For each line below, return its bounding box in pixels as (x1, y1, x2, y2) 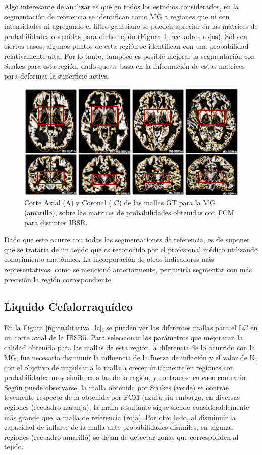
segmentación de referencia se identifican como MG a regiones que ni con (4, 11, 230, 21)
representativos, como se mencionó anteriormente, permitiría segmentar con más (4, 263, 252, 274)
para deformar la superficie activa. (4, 70, 110, 81)
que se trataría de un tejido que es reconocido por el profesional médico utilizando (4, 244, 258, 254)
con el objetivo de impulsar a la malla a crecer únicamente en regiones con (4, 362, 234, 372)
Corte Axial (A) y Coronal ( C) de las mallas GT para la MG (24, 197, 216, 208)
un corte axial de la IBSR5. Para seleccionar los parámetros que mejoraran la (4, 332, 243, 343)
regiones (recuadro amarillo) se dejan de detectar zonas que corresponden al (4, 431, 239, 442)
